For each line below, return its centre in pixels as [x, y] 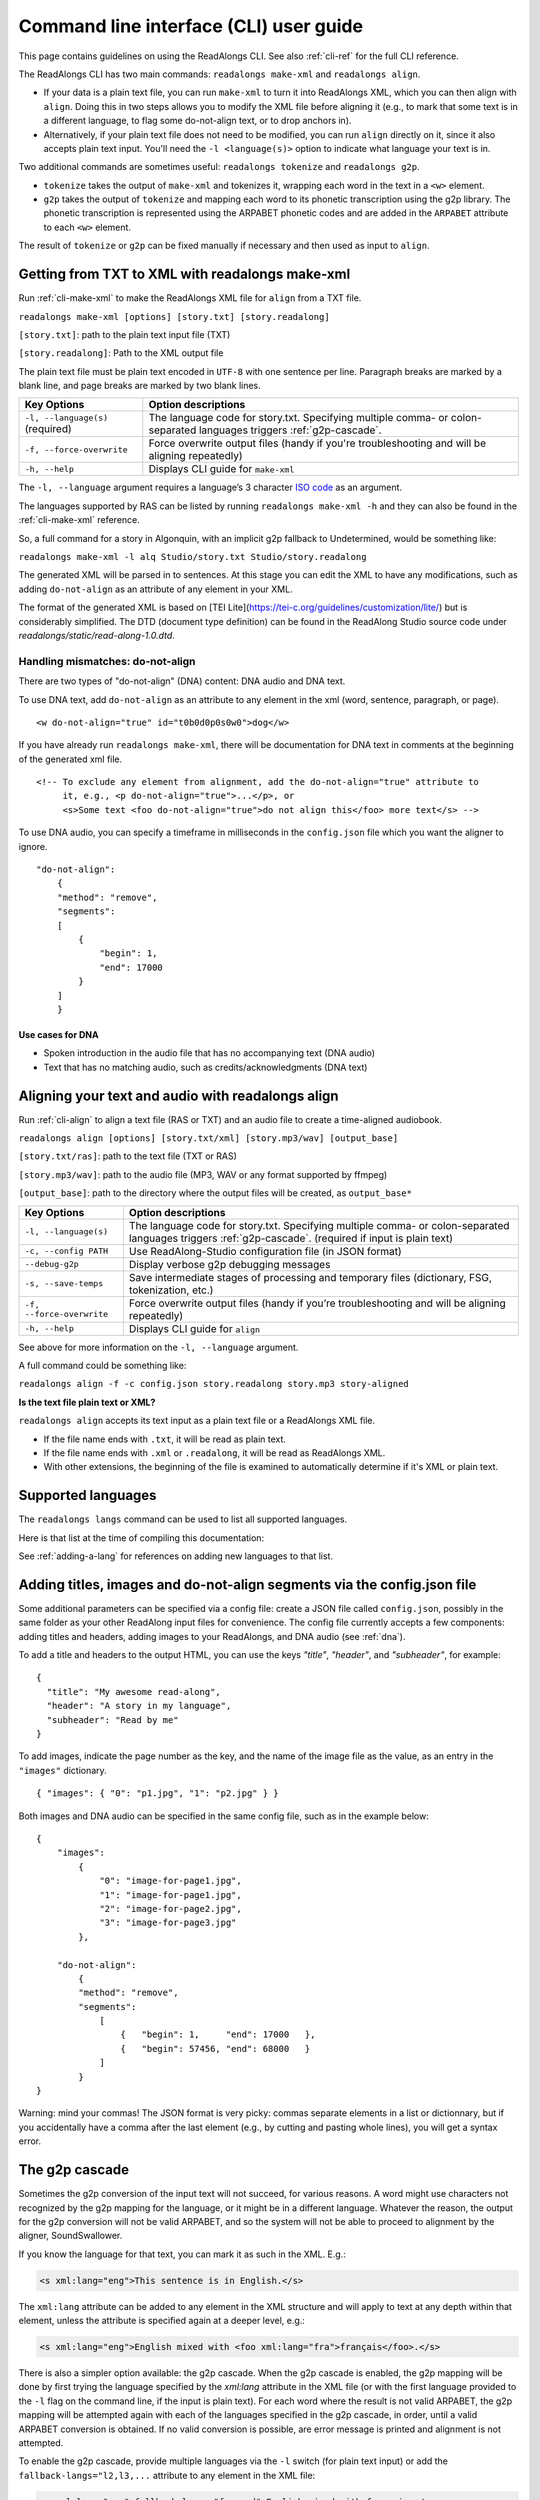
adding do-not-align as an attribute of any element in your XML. [156, 589]
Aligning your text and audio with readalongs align [178, 1095]
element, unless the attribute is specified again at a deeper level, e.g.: [161, 2321]
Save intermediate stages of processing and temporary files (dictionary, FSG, [310, 1277]
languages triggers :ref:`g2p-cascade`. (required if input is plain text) [291, 1238]
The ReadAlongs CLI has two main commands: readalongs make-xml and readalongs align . [219, 74]
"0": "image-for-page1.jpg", [170, 1881]
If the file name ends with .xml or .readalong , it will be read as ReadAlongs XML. [214, 1452]
